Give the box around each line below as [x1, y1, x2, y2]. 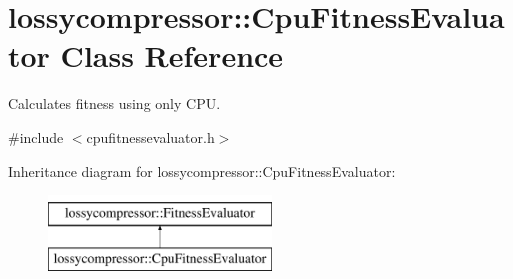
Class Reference [60, 35, 284, 76]
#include [8, 126, 64, 147]
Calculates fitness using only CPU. [8, 93, 221, 114]
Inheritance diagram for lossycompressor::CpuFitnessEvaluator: [8, 160, 396, 181]
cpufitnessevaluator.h [86, 126, 215, 147]
